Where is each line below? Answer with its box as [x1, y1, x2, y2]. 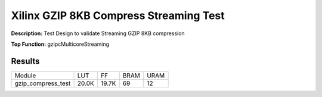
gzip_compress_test [14, 79, 71, 87]
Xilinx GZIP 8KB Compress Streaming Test [11, 9, 225, 22]
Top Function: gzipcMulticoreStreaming [11, 40, 110, 48]
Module [14, 71, 36, 80]
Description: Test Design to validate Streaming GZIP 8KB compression [11, 30, 185, 37]
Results [11, 56, 40, 66]
